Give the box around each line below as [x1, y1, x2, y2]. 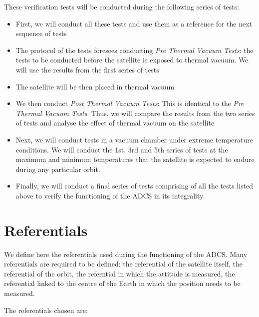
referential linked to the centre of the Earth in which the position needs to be [4, 278, 241, 288]
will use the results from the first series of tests [15, 64, 159, 74]
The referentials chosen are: [4, 304, 88, 315]
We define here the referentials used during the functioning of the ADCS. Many [4, 248, 248, 259]
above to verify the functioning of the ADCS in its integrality [15, 190, 204, 200]
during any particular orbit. [15, 163, 100, 174]
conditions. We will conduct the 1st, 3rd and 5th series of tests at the [15, 144, 228, 154]
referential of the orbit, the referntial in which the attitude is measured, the [4, 268, 235, 278]
